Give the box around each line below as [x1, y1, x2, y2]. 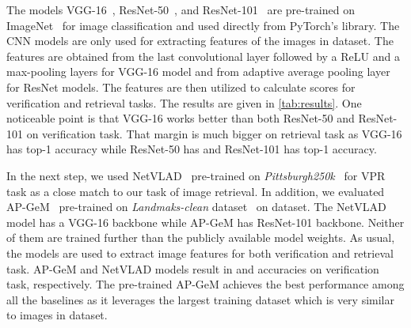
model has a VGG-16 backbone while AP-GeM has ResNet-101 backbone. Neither [6, 213, 405, 230]
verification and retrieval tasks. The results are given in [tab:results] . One [6, 94, 362, 111]
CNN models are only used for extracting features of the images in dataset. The [6, 32, 394, 49]
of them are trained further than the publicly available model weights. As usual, [6, 229, 395, 246]
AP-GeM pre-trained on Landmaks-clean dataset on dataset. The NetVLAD [6, 198, 386, 215]
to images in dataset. [6, 307, 108, 323]
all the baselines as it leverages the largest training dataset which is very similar [6, 291, 394, 307]
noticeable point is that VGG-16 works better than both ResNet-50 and [6, 110, 355, 126]
